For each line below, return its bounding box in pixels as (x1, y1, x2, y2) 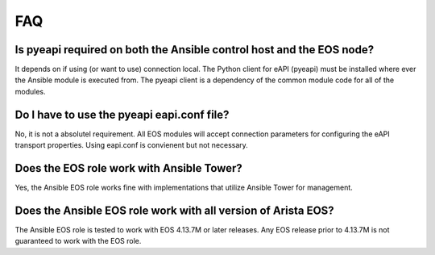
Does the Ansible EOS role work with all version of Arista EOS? (14, 203, 334, 217)
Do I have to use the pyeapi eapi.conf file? (14, 107, 230, 121)
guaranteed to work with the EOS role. (14, 236, 142, 246)
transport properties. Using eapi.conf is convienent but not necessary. (14, 140, 249, 150)
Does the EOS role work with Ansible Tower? (14, 161, 243, 175)
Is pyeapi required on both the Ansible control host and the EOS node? (14, 43, 375, 56)
